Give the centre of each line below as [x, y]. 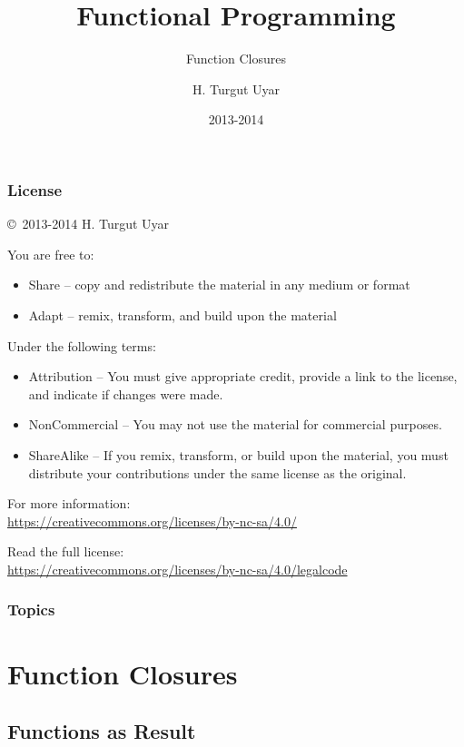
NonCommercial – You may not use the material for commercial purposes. [235, 424]
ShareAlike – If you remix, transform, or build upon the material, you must [238, 454]
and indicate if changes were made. [126, 393]
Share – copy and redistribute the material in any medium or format [219, 285]
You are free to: [51, 254]
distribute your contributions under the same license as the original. [217, 472]
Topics [31, 609]
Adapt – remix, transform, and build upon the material [183, 315]
